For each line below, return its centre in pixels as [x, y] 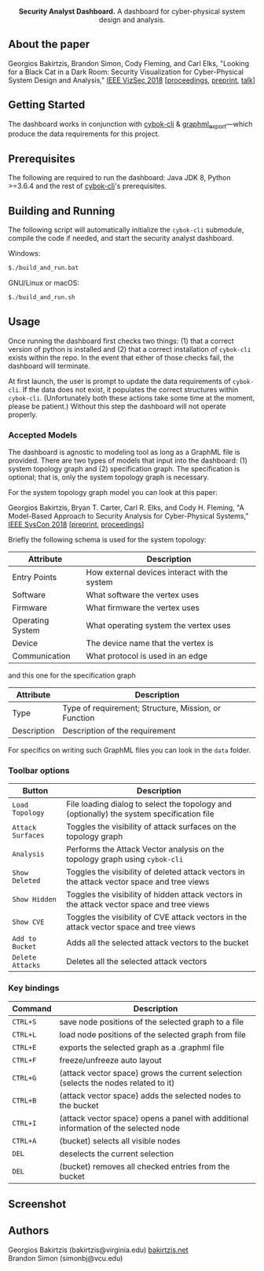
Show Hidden [35, 900]
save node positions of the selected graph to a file [152, 1022]
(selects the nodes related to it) [117, 1083]
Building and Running [62, 211]
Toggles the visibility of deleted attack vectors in [156, 872]
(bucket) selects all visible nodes [120, 1140]
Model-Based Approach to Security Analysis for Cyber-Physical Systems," [128, 515]
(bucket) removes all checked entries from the [145, 1166]
